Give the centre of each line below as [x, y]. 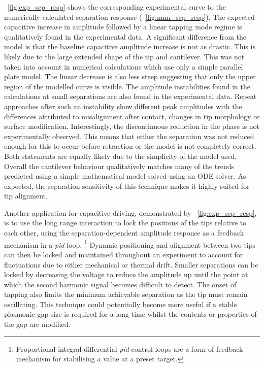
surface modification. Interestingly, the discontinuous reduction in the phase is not [132, 126]
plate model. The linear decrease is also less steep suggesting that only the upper [130, 76]
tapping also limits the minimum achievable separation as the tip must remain [126, 294]
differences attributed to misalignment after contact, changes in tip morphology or [132, 116]
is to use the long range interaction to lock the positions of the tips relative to [125, 223]
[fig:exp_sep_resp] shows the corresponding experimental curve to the [117, 7]
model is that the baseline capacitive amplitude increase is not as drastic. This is [130, 46]
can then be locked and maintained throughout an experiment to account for [124, 254]
